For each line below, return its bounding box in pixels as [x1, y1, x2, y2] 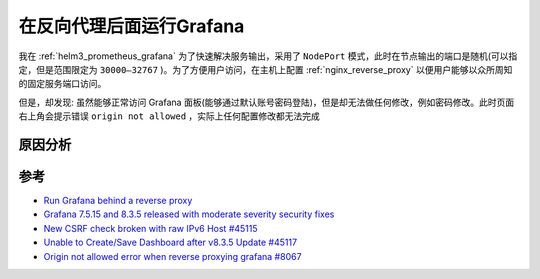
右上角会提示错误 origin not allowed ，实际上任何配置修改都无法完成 [18, 110, 320, 122]
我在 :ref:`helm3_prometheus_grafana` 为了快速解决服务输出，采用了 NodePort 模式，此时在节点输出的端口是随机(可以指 [18, 50, 518, 62]
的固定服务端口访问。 [18, 78, 107, 90]
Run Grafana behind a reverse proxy [43, 195, 193, 207]
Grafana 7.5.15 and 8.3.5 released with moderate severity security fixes [43, 208, 335, 220]
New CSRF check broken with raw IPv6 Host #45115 [43, 222, 259, 234]
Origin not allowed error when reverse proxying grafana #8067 [43, 250, 302, 262]
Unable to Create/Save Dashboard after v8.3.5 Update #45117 [43, 236, 298, 249]
